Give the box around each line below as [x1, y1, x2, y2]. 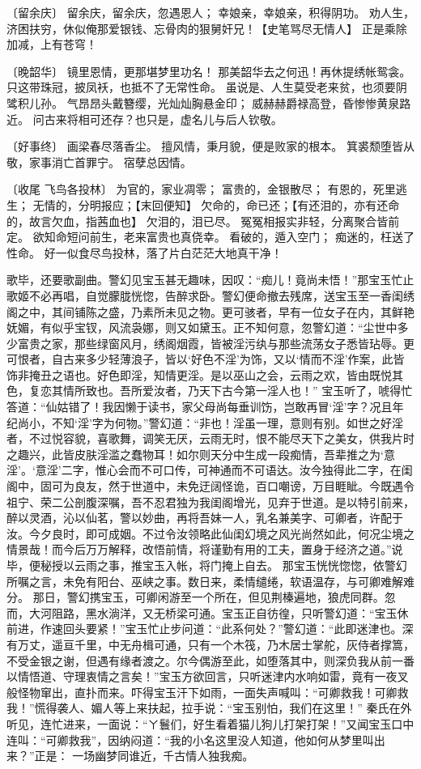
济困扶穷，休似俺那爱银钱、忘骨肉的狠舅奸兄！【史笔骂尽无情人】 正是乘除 [6, 19, 407, 36]
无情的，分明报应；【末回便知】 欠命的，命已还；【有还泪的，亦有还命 [32, 196, 400, 213]
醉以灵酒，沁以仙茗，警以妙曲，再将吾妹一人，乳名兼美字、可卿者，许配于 [6, 509, 403, 526]
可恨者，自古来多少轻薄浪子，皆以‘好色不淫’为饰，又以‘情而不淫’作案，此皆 [6, 351, 405, 368]
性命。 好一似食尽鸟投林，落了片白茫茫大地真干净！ [6, 244, 283, 261]
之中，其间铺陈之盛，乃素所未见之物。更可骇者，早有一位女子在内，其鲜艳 [17, 303, 415, 320]
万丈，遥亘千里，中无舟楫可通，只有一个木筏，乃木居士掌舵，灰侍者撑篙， [17, 635, 415, 652]
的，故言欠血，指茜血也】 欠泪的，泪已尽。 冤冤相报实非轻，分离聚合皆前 [6, 212, 400, 229]
